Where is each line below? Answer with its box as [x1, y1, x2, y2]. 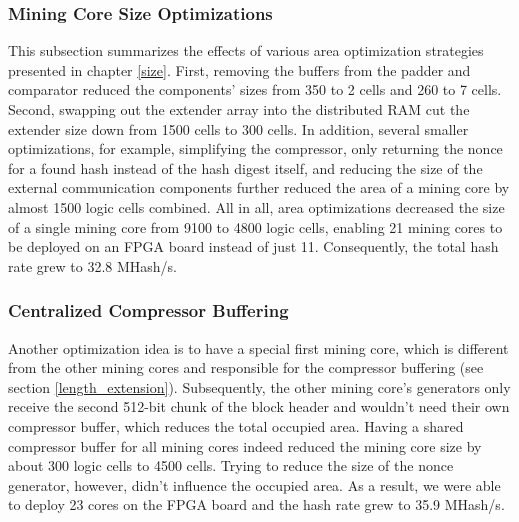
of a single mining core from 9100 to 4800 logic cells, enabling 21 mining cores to [8, 216, 503, 237]
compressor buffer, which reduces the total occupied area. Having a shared [8, 415, 464, 436]
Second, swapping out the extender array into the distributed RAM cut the [8, 99, 470, 119]
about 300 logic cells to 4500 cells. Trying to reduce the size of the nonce [8, 455, 454, 476]
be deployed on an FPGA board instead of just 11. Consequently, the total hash [8, 236, 499, 257]
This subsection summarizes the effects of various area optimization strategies [8, 40, 484, 61]
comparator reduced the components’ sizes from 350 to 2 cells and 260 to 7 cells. [8, 79, 502, 100]
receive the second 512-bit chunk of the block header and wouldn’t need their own [8, 396, 510, 417]
